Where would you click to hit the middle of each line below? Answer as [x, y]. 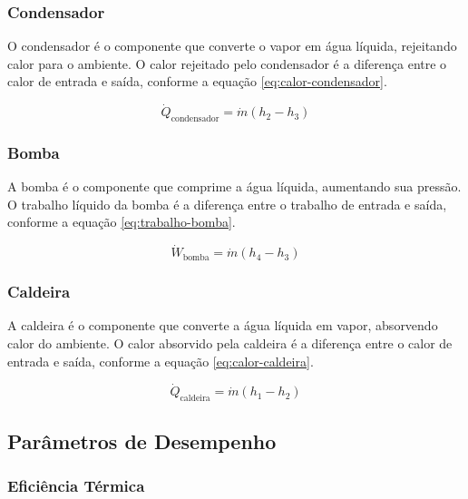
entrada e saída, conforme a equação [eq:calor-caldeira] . [161, 361]
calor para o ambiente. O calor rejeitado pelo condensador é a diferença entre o [227, 63]
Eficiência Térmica [76, 485]
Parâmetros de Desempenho [142, 440]
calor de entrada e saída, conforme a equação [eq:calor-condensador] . [197, 81]
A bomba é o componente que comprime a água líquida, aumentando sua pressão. [234, 186]
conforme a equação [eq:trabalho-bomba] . [122, 222]
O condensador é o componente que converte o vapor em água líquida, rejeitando [232, 46]
